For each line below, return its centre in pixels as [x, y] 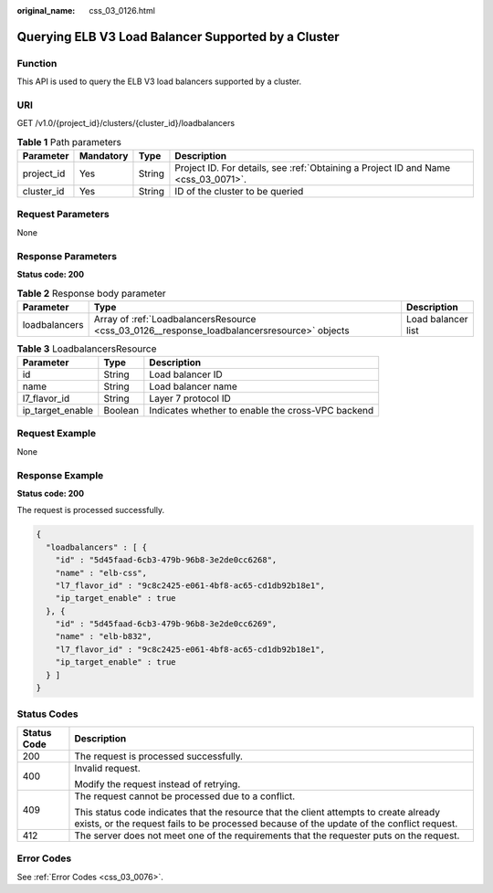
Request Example [56, 434]
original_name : [46, 11]
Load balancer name [193, 386]
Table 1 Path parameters [69, 142]
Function [37, 63]
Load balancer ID [186, 374]
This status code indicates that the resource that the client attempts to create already [257, 812]
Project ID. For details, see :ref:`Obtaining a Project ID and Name [313, 168]
